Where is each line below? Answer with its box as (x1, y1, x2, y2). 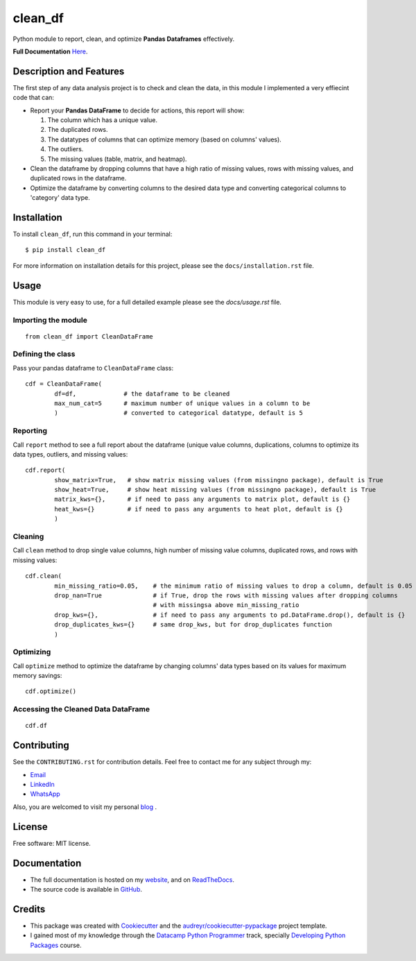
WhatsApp (30, 790, 60, 798)
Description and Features (12, 65, 125, 77)
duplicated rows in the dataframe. (30, 174, 127, 182)
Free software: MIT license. (12, 839, 92, 847)
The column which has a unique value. (47, 116, 157, 124)
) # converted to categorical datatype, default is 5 (54, 409, 303, 417)
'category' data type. (30, 194, 90, 202)
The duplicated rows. (47, 126, 108, 134)
